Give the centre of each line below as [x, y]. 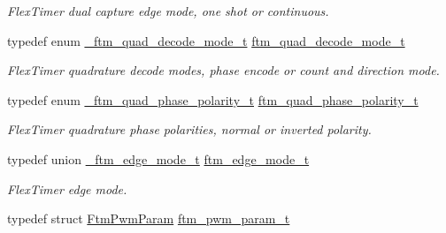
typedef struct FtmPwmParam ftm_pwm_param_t [149, 218]
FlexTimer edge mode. [67, 188]
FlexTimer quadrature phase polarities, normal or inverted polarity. [189, 129]
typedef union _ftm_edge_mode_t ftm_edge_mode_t [158, 158]
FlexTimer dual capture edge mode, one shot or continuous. [168, 11]
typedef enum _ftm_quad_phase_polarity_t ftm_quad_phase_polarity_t [213, 99]
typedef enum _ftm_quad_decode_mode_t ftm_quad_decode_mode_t [206, 40]
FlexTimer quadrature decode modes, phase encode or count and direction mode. [223, 70]
